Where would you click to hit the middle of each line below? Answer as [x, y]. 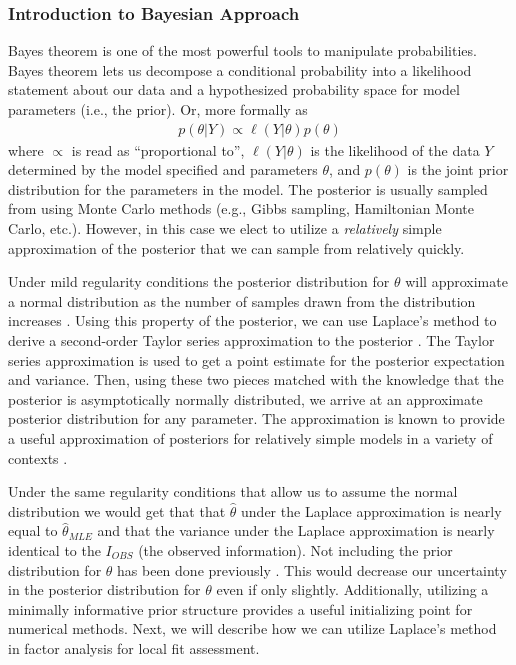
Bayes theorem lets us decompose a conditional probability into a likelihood [240, 69]
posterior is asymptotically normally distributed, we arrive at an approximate [245, 398]
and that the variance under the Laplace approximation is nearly [296, 530]
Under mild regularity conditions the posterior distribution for [199, 281]
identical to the [54, 549]
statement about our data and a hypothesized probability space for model [234, 89]
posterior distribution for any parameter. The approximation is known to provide [256, 418]
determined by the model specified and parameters [163, 169]
